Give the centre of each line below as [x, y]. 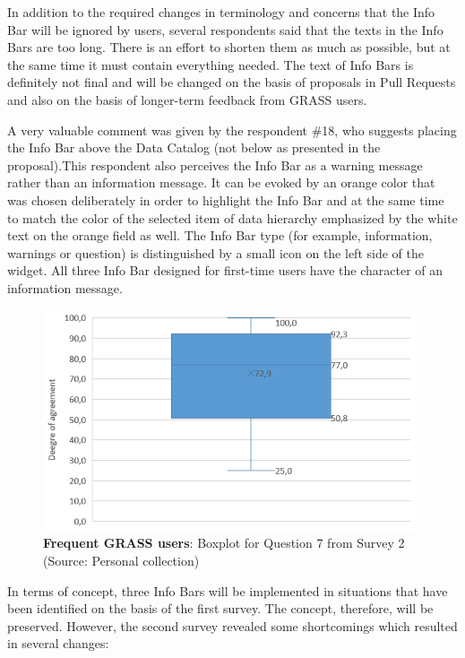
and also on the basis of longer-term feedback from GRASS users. [187, 99]
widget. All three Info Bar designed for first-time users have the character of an [225, 270]
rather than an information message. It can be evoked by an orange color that [221, 182]
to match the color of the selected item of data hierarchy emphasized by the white [232, 217]
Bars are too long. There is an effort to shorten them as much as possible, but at [229, 47]
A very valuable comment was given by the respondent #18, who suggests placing [232, 130]
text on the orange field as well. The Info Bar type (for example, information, [220, 235]
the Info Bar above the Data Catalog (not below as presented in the [194, 147]
